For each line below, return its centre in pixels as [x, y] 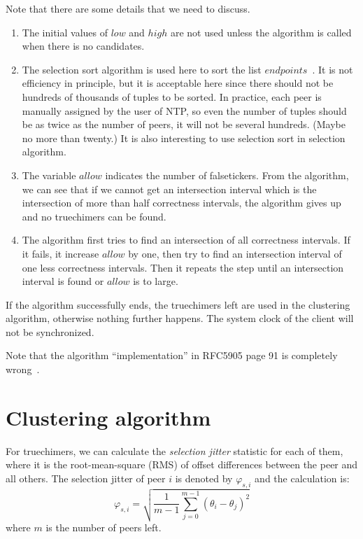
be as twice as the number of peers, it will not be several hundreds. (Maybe [184, 124]
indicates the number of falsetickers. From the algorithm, [227, 175]
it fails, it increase [60, 253]
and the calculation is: [302, 478]
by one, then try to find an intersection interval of [235, 253]
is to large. [156, 281]
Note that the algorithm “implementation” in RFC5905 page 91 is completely [172, 355]
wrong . [23, 369]
